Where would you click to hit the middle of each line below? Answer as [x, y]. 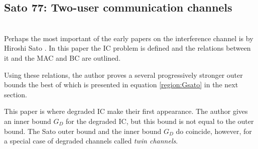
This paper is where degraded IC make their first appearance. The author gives [126, 111]
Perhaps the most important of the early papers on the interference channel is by [129, 38]
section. [16, 94]
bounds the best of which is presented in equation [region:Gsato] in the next [121, 85]
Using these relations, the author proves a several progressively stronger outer [123, 74]
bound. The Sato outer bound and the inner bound [83, 131]
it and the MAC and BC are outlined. [62, 57]
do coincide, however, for [214, 131]
